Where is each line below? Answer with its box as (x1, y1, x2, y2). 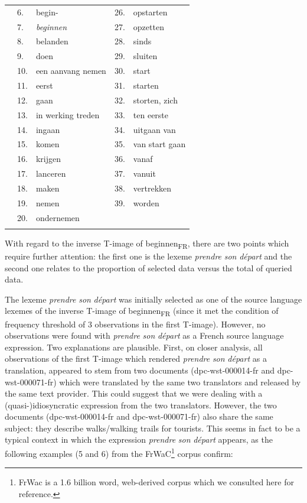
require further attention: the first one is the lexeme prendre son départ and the (5, 250, 292, 262)
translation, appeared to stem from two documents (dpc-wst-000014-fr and (5, 364, 275, 376)
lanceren (35, 167, 66, 180)
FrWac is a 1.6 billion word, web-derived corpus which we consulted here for (18, 476, 294, 488)
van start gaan (133, 138, 186, 150)
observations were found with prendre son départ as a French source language (5, 329, 284, 342)
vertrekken (133, 181, 172, 194)
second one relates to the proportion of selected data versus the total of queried (5, 261, 292, 274)
